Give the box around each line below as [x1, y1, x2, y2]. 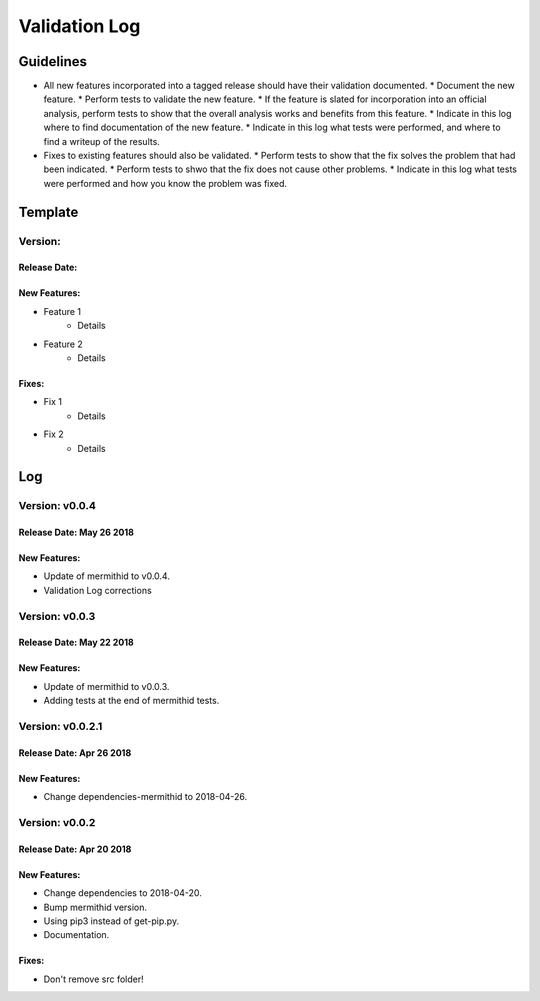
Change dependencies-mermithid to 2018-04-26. [43, 791, 248, 803]
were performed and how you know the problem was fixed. [43, 177, 288, 189]
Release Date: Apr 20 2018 [18, 843, 132, 855]
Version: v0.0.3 [18, 609, 96, 623]
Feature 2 [43, 338, 84, 350]
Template [18, 203, 79, 220]
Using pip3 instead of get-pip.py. [43, 915, 180, 927]
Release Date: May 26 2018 [18, 526, 135, 539]
